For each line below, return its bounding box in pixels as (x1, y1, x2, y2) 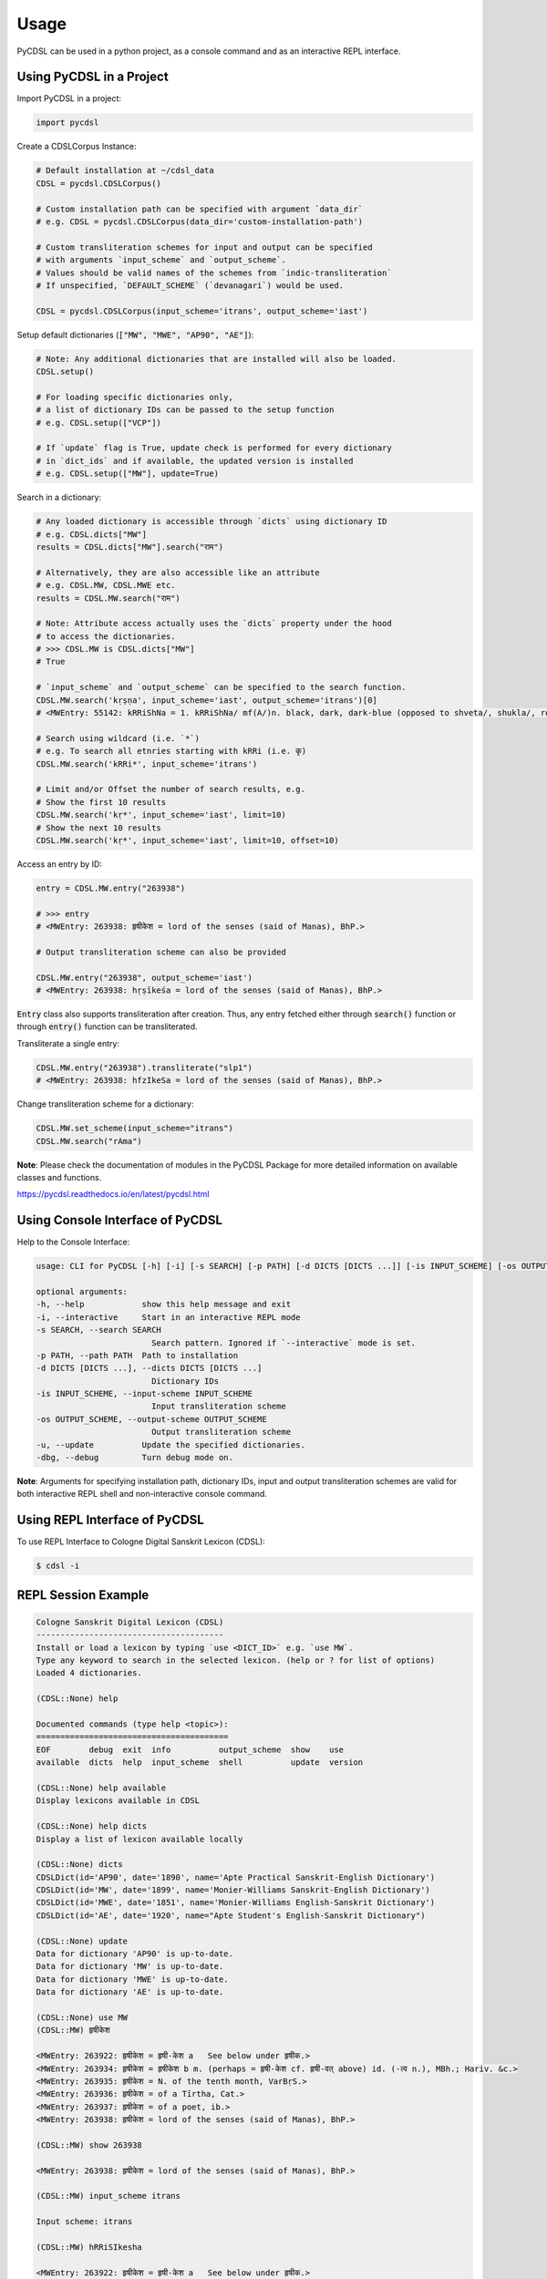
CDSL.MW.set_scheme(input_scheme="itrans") (36, 1123, 234, 1134)
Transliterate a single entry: (16, 1037, 120, 1048)
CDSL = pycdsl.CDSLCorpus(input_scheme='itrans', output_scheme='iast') (36, 305, 368, 316)
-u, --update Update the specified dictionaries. (36, 1439, 305, 1449)
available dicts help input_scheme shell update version (36, 1758, 364, 1768)
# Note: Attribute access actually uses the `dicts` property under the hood (36, 618, 392, 629)
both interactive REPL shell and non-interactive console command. (16, 1489, 268, 1500)
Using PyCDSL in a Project (16, 69, 169, 85)
